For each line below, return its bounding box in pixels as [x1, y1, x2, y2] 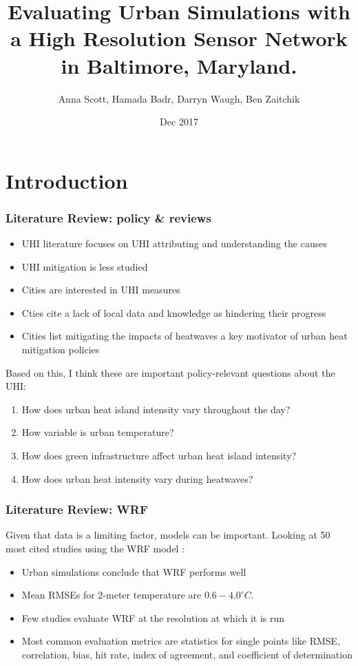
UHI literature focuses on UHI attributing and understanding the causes [21, 236, 327, 251]
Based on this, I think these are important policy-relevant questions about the [6, 365, 335, 379]
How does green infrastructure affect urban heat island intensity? [21, 448, 297, 463]
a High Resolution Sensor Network [10, 24, 348, 52]
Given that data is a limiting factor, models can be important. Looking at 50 [6, 528, 330, 542]
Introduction [6, 166, 128, 194]
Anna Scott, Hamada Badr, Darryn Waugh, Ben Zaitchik [58, 91, 300, 105]
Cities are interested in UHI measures [21, 282, 180, 297]
